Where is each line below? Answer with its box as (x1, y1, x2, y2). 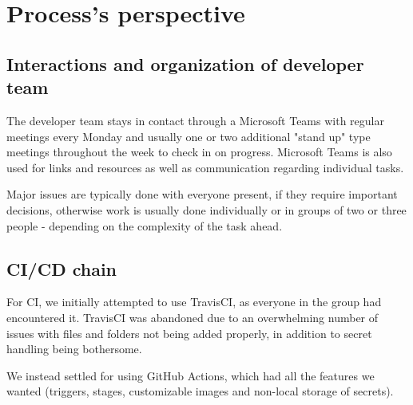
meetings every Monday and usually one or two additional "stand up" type (6, 128, 371, 144)
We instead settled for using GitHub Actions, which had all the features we (6, 367, 375, 383)
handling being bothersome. (6, 340, 142, 357)
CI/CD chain (6, 256, 117, 281)
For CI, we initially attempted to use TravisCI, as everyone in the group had (6, 293, 382, 310)
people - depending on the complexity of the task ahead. (6, 217, 283, 234)
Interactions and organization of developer (6, 51, 364, 76)
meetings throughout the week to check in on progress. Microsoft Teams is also (6, 144, 392, 160)
